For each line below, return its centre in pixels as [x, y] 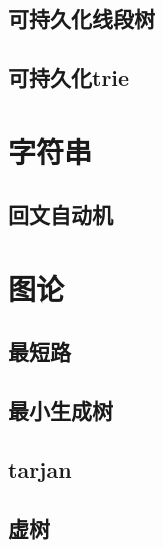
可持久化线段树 [81, 18]
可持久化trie [69, 77]
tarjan [40, 469]
